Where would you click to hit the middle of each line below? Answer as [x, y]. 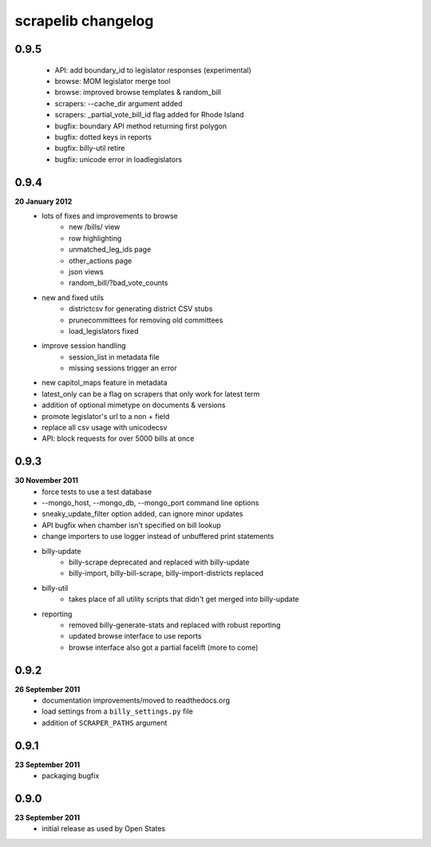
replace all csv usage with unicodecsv [105, 428]
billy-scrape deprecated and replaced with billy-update [159, 562]
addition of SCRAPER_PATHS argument [105, 722]
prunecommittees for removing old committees [146, 320]
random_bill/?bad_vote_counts [119, 283]
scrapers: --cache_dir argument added [119, 103]
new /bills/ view [95, 227]
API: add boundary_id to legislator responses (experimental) [153, 70]
